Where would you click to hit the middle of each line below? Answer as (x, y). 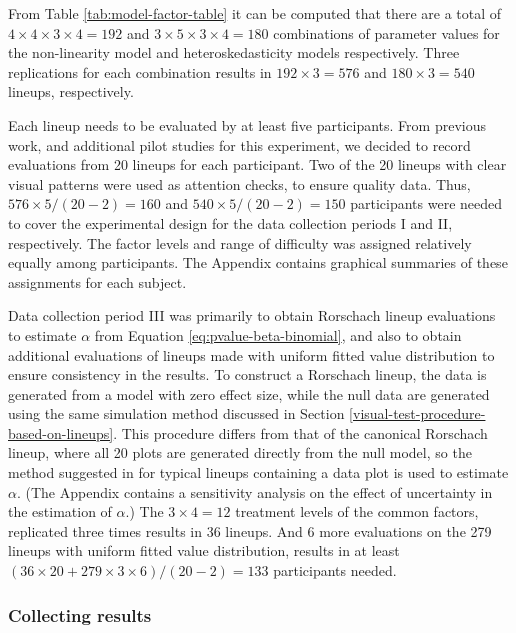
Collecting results (80, 614)
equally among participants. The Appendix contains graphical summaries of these (258, 262)
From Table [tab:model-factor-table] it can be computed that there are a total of (255, 13)
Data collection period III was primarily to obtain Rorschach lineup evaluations (252, 315)
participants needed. (335, 570)
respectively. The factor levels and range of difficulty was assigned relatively (240, 242)
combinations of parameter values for (386, 32)
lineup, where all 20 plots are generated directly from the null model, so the (240, 452)
